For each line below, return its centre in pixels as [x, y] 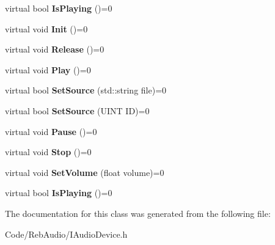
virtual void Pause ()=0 [51, 131]
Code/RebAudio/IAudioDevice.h [66, 234]
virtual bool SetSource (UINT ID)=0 [77, 110]
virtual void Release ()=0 [55, 49]
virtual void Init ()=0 [46, 28]
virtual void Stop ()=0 [48, 152]
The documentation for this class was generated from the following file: [138, 213]
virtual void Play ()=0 [48, 69]
